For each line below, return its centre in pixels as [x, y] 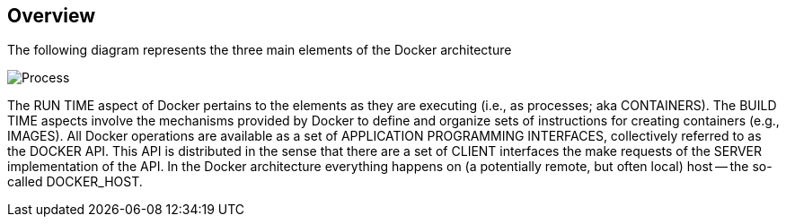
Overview [52, 16]
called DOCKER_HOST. [75, 182]
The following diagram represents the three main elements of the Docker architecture [260, 50]
